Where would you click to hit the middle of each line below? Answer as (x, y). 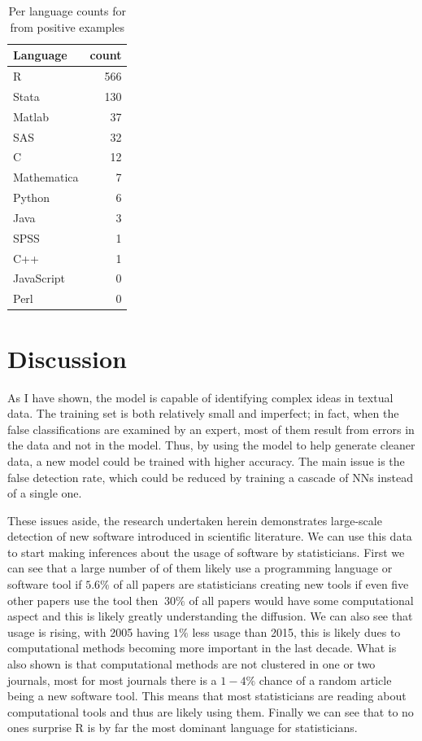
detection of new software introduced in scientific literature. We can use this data (210, 536)
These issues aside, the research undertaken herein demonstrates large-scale (195, 520)
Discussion (67, 358)
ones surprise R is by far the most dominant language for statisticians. (183, 728)
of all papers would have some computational (301, 600)
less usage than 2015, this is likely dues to (296, 631)
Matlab (31, 116)
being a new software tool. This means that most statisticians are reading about (207, 696)
